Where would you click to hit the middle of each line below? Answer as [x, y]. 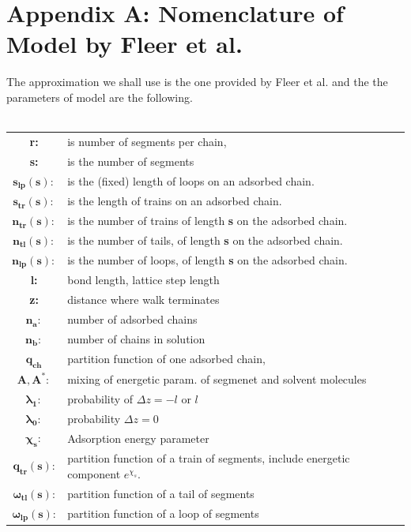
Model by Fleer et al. [124, 44]
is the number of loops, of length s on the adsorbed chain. [207, 260]
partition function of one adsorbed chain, [166, 359]
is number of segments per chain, [147, 141]
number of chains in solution [136, 339]
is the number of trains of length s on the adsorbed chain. [207, 221]
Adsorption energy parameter [138, 438]
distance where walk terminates [143, 300]
